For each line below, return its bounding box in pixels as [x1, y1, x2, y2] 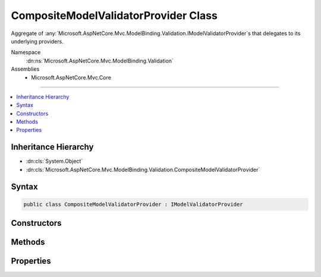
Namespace [11, 49, 41, 56]
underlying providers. [11, 37, 64, 45]
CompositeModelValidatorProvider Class [11, 9, 218, 22]
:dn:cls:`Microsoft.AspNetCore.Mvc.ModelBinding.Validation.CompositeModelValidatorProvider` [26, 166, 260, 173]
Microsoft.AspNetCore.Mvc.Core [31, 74, 111, 81]
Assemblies [11, 65, 40, 73]
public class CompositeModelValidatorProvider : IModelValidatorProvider [23, 201, 243, 207]
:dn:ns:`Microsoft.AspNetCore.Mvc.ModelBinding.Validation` [26, 57, 174, 64]
